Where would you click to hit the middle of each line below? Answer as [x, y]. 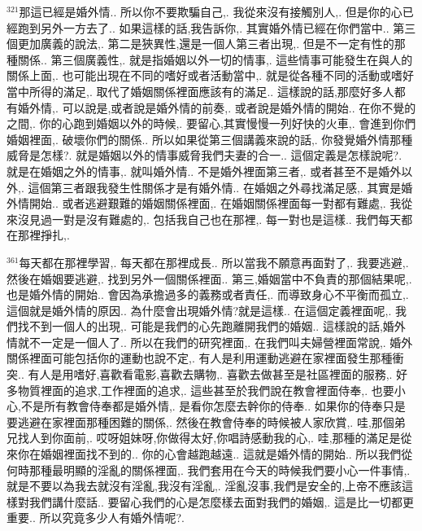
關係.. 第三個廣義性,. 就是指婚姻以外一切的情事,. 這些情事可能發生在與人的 [215, 59]
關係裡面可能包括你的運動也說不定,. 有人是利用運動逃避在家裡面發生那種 [200, 358]
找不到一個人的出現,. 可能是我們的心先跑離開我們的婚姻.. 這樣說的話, [200, 326]
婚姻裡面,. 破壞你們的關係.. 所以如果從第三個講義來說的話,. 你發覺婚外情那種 [210, 139]
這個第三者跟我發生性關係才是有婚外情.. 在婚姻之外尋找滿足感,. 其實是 [215, 187]
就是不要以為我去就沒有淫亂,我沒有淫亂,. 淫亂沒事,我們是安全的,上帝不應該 [204, 486]
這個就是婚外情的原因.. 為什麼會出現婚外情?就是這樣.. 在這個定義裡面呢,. [199, 310]
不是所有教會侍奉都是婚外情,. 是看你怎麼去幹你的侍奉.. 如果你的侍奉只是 [213, 406]
